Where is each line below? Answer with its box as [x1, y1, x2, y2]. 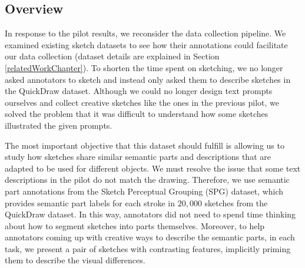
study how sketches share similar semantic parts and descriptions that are [5, 150, 271, 163]
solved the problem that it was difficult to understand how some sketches [5, 108, 268, 120]
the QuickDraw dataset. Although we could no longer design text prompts [5, 85, 273, 97]
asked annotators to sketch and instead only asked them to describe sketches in [5, 73, 291, 85]
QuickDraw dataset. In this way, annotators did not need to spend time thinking [5, 208, 296, 220]
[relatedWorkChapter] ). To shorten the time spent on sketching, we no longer [5, 61, 283, 73]
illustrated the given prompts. [5, 119, 112, 131]
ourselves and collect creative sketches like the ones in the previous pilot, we [5, 96, 280, 108]
